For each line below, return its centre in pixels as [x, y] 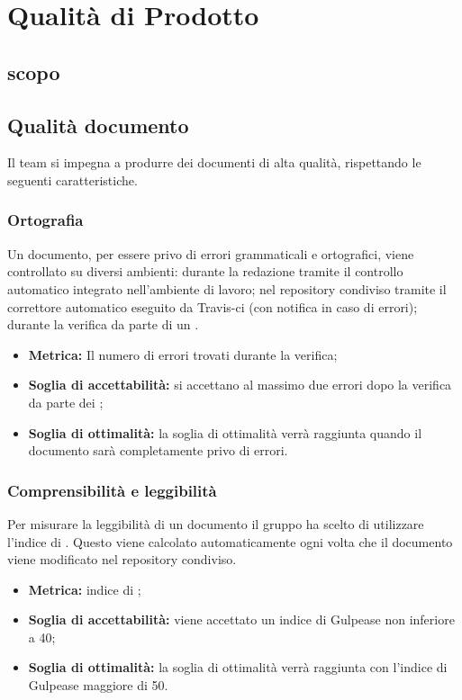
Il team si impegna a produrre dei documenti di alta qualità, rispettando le [214, 162]
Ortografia [45, 220]
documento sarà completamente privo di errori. [158, 450]
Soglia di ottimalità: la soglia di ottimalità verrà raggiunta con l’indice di [238, 667]
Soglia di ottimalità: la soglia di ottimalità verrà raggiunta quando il [225, 432]
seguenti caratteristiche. [72, 179]
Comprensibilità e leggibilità [112, 490]
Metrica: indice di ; [85, 589]
